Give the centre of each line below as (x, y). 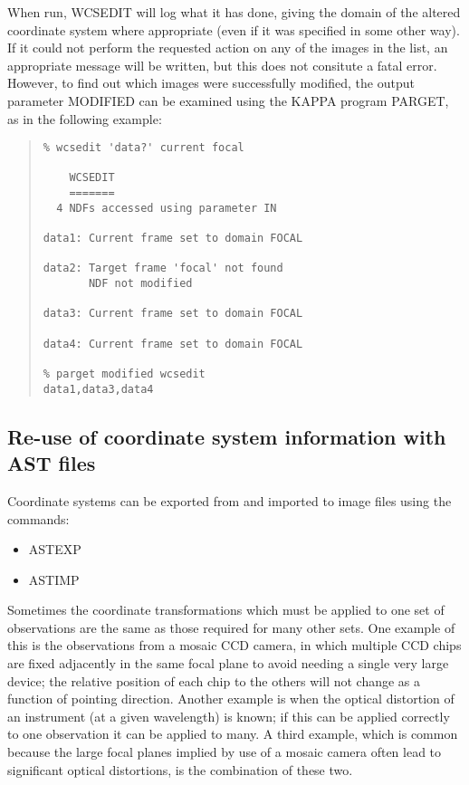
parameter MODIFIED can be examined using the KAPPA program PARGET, (228, 100)
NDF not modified (140, 284)
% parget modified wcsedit (124, 374)
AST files (52, 463)
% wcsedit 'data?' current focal (144, 148)
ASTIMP (54, 579)
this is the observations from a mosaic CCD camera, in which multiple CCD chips (234, 645)
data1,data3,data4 (98, 389)
